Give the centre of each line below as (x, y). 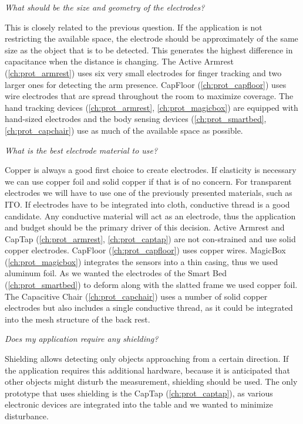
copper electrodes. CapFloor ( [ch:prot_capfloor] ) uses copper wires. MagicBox (145, 250)
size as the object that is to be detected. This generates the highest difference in (149, 50)
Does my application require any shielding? (82, 339)
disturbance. (27, 416)
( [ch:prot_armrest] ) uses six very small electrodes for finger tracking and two (143, 72)
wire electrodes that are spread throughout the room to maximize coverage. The (149, 96)
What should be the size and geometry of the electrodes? (105, 7)
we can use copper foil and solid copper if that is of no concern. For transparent (148, 181)
